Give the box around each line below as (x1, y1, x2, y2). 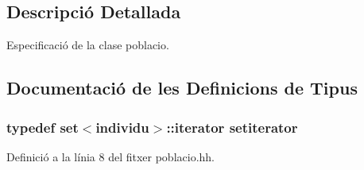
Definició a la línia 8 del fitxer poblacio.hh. (6, 148, 215, 164)
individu (95, 117, 149, 137)
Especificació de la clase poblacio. (6, 37, 169, 53)
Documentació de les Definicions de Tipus (6, 75, 358, 100)
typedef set (6, 117, 79, 137)
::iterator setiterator (166, 117, 298, 137)
